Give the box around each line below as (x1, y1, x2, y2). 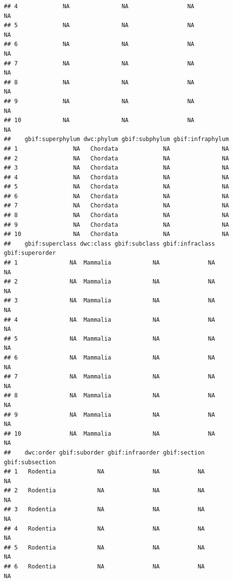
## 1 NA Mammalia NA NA (4, 259, 215, 267)
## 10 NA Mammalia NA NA (4, 430, 215, 437)
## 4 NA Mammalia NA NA (4, 316, 215, 323)
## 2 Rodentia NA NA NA (4, 487, 205, 494)
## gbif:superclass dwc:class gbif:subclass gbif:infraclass (4, 240, 215, 247)
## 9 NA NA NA (4, 97, 194, 105)
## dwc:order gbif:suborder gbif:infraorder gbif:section (4, 449, 205, 456)
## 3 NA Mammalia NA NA (4, 297, 215, 304)
